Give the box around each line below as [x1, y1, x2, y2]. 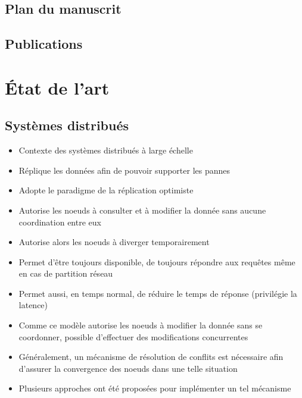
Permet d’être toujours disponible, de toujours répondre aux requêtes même [18, 255, 295, 268]
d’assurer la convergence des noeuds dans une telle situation [18, 362, 238, 374]
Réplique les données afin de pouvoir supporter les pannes [18, 164, 231, 176]
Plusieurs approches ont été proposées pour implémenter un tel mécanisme [18, 382, 291, 394]
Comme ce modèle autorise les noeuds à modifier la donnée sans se [18, 319, 263, 331]
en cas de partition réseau [18, 267, 113, 280]
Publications [5, 35, 83, 53]
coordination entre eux [18, 215, 101, 228]
